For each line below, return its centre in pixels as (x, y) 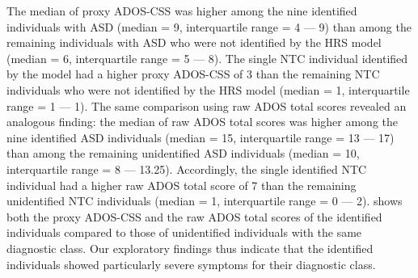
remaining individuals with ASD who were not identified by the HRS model (194, 42)
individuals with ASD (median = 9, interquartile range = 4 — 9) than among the (209, 26)
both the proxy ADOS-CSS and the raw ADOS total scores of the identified (194, 216)
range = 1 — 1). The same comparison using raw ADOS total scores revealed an (207, 105)
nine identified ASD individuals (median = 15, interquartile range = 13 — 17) (201, 137)
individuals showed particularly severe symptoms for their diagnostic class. (191, 264)
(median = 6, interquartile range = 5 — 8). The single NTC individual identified (207, 58)
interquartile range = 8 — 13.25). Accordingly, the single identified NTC (187, 168)
